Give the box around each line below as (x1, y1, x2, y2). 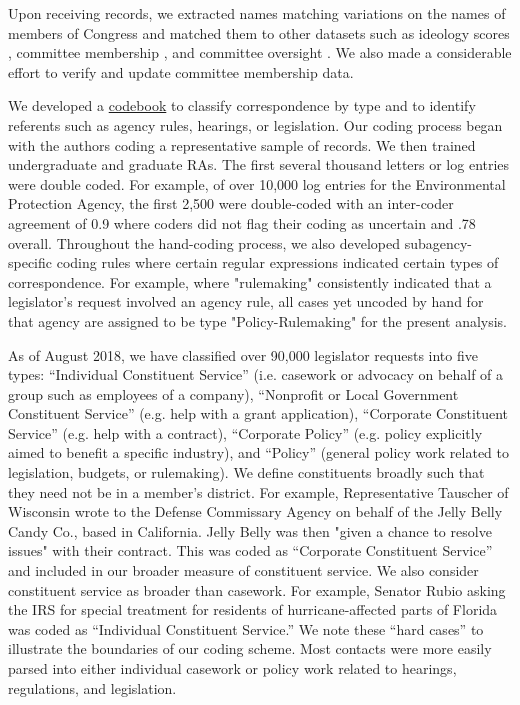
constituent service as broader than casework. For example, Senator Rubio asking (8, 579, 506, 600)
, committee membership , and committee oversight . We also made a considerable (8, 42, 512, 63)
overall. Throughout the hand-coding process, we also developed (8, 232, 400, 253)
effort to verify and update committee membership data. (8, 61, 354, 82)
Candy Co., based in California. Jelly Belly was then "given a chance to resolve (8, 520, 492, 541)
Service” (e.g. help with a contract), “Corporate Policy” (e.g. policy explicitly (8, 422, 483, 443)
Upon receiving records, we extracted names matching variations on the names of (8, 3, 506, 23)
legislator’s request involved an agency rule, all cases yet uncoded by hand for (8, 291, 484, 312)
